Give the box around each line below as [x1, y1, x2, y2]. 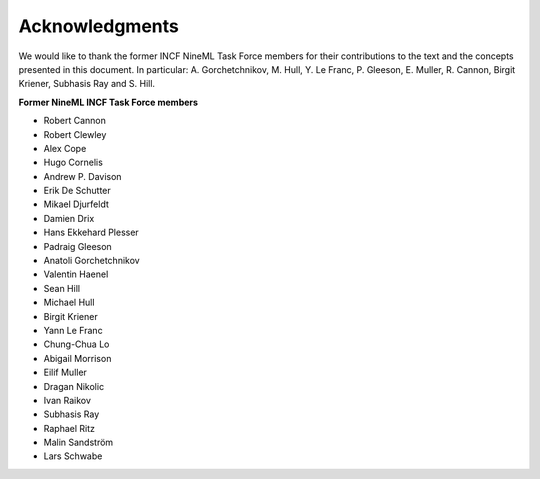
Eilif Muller [43, 366, 87, 379]
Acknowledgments [18, 15, 180, 37]
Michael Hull [43, 296, 95, 309]
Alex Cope [43, 142, 87, 154]
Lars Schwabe [43, 450, 103, 462]
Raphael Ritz [43, 422, 95, 434]
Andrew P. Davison [43, 170, 122, 182]
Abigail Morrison [43, 352, 112, 364]
